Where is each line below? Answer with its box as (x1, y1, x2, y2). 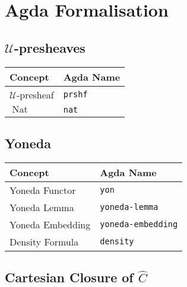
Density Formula (9, 234, 79, 248)
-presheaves (14, 38, 85, 56)
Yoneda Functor (9, 183, 76, 197)
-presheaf (16, 87, 54, 101)
